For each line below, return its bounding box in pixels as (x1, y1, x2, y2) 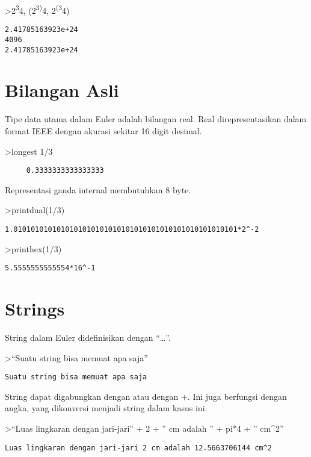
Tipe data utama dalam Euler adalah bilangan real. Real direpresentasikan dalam (5, 113, 307, 125)
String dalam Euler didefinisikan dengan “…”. (5, 331, 171, 343)
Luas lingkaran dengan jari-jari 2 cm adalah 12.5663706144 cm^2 (5, 443, 272, 452)
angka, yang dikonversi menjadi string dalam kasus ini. (5, 402, 208, 414)
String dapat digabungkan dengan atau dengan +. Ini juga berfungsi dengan (5, 390, 287, 402)
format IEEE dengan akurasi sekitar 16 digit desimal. (5, 124, 202, 137)
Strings (5, 296, 65, 321)
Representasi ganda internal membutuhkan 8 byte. (5, 183, 191, 196)
